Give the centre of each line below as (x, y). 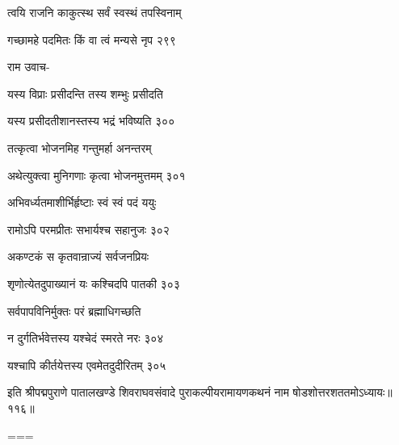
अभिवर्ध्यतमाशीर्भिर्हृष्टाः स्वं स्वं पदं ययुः (82, 202)
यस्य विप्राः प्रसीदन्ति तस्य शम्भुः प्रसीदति (85, 93)
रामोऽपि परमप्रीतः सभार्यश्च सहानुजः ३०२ (88, 229)
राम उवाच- (29, 67)
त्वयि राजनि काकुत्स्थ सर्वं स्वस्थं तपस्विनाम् (94, 12)
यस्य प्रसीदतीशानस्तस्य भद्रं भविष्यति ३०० (91, 121)
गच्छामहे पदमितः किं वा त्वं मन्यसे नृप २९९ (92, 39)
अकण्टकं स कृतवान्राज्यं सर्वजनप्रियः (78, 256)
